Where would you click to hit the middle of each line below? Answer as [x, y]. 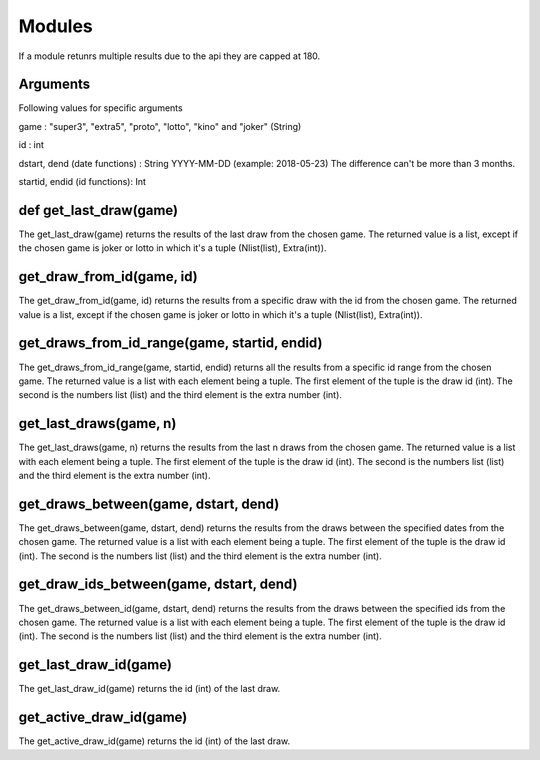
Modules [56, 26]
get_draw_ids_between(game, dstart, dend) [158, 584]
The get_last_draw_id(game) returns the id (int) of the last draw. [149, 689]
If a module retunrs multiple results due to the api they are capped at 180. [169, 56]
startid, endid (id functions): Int [82, 182]
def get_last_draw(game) [98, 210]
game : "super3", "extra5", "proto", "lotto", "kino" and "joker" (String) [160, 126]
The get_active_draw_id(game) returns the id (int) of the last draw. [154, 741]
